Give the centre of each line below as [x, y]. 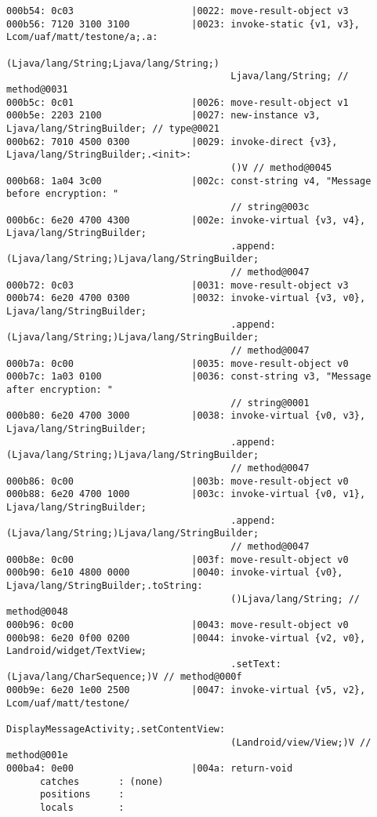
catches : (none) [101, 781]
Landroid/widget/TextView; [76, 651]
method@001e [37, 755]
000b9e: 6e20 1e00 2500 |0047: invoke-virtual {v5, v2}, [186, 690]
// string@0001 [270, 403]
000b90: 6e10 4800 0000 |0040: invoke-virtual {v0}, [175, 573]
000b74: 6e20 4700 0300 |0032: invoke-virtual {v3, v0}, [186, 298]
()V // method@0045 [281, 167]
